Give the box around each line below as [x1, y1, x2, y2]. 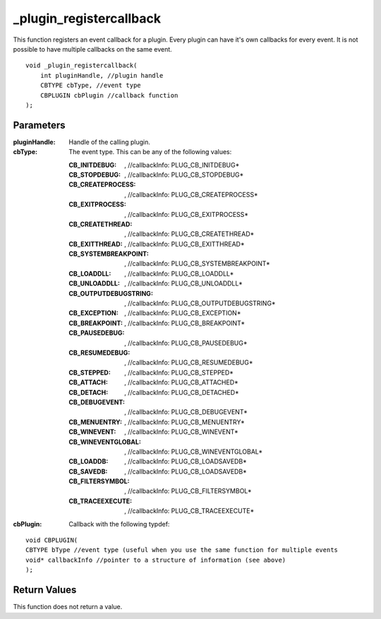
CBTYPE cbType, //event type [40, 81, 141, 90]
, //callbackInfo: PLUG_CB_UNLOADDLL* [124, 279, 243, 288]
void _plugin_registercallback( [25, 61, 138, 70]
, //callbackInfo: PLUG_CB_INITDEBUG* [124, 160, 240, 169]
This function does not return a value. [13, 603, 123, 611]
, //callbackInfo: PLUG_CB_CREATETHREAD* [124, 230, 255, 238]
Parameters [13, 119, 66, 131]
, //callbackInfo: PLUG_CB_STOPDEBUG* [124, 170, 244, 179]
